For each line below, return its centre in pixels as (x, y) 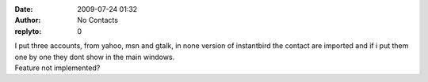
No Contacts (98, 20)
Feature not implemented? (57, 68)
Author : (28, 20)
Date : (24, 9)
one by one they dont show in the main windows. (95, 57)
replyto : (28, 31)
